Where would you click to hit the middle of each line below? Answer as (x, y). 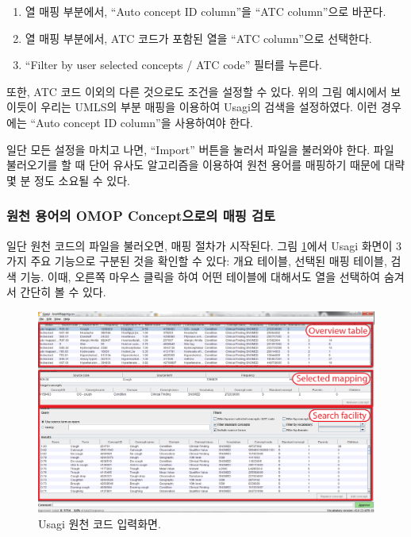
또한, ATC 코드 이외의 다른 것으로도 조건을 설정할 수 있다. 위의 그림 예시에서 (197, 91)
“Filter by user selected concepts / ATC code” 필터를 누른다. (173, 65)
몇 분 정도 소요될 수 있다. (69, 180)
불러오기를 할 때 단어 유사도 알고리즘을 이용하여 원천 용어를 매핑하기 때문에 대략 (206, 165)
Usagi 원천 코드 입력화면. (100, 523)
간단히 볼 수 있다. (63, 292)
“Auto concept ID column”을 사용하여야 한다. (142, 122)
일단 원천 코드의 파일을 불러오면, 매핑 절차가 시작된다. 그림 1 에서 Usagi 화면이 (200, 245)
